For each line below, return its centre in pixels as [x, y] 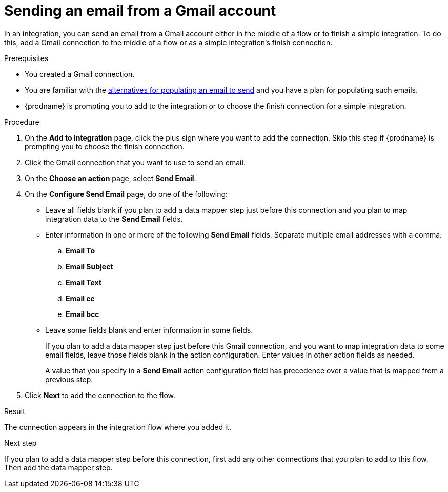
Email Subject [89, 266]
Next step [21, 443]
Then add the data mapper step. [58, 467]
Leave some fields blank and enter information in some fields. [149, 330]
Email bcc [83, 314]
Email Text [84, 282]
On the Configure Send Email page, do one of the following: [126, 194]
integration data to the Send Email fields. [114, 219]
